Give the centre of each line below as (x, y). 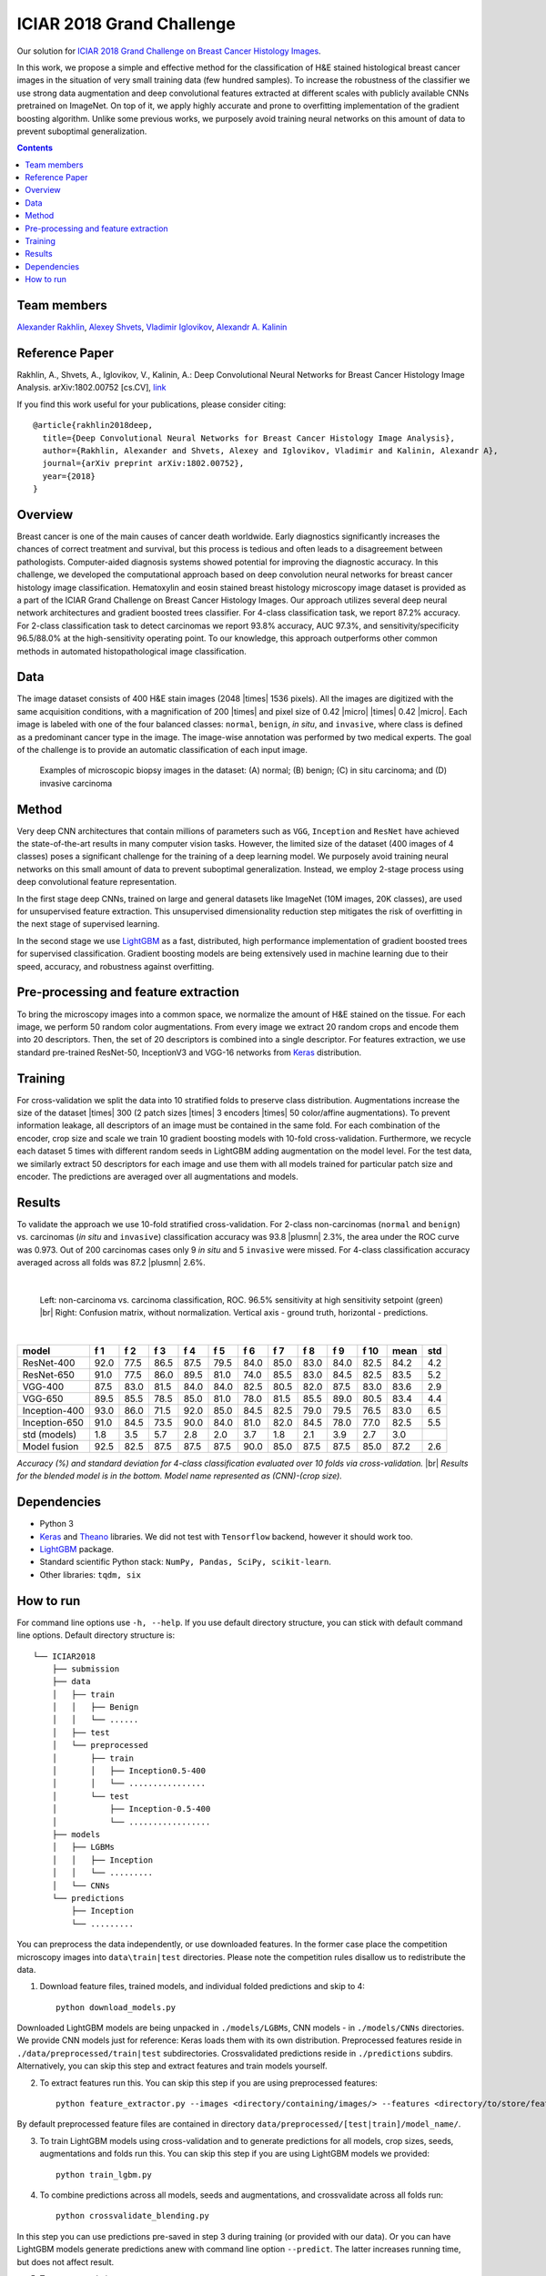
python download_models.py (116, 2007)
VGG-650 (43, 1398)
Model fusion (51, 1446)
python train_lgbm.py (104, 2174)
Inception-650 (53, 1422)
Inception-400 (53, 1410)
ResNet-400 (49, 1363)
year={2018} (69, 476)
